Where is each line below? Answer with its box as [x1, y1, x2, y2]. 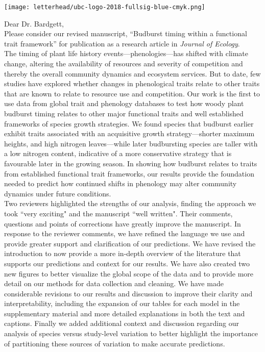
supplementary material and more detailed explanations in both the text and [4, 308, 245, 318]
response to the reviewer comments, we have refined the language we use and [4, 228, 245, 239]
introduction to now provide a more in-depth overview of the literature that [4, 248, 241, 259]
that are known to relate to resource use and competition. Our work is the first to [4, 88, 260, 98]
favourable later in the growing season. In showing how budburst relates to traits [4, 158, 257, 168]
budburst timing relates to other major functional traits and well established [4, 108, 244, 118]
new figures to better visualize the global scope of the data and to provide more [4, 268, 254, 279]
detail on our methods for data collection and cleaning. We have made [4, 278, 224, 289]
